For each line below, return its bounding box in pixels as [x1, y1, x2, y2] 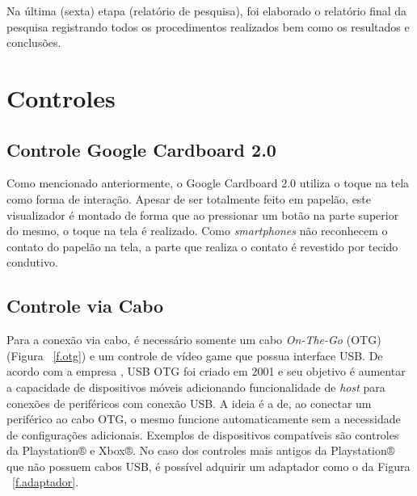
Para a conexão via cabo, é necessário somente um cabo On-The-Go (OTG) [6, 331, 381, 348]
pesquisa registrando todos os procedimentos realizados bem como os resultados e [6, 18, 410, 35]
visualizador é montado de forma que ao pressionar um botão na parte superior [6, 206, 399, 223]
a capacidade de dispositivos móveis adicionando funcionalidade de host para [6, 378, 385, 395]
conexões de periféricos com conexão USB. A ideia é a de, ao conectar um [6, 394, 372, 411]
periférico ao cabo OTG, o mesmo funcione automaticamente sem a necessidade [6, 410, 401, 427]
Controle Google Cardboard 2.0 [6, 137, 276, 162]
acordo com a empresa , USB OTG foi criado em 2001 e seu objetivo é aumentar [6, 363, 406, 380]
